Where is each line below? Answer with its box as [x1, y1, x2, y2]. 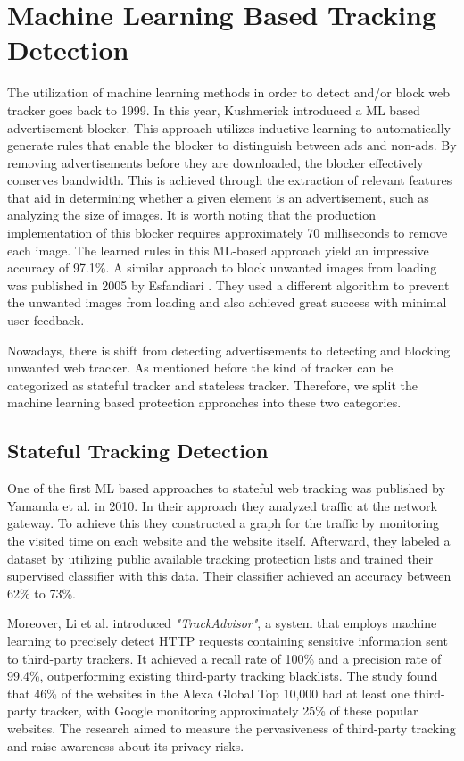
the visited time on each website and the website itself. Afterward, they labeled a [7, 531, 451, 549]
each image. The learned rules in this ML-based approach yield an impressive [7, 240, 429, 259]
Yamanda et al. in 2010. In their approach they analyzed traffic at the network [7, 496, 437, 514]
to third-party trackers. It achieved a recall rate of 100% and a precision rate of [7, 648, 442, 667]
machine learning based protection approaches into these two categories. [7, 393, 402, 412]
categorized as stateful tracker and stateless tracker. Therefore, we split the [7, 375, 418, 394]
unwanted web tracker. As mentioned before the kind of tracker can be [7, 358, 394, 377]
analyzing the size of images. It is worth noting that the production [7, 205, 376, 224]
